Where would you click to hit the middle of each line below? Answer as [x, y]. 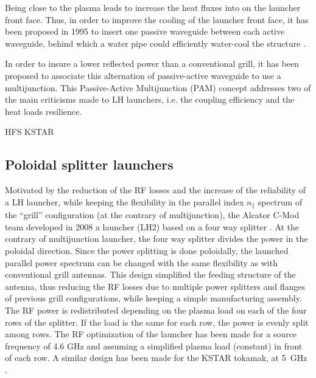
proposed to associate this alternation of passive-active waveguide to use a [143, 75]
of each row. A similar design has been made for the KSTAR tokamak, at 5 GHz [156, 358]
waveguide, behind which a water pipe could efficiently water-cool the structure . [156, 43]
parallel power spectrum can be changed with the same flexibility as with [141, 262]
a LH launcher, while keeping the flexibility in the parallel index [125, 201]
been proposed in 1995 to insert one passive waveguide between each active [145, 31]
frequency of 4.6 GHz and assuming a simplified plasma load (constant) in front [154, 345]
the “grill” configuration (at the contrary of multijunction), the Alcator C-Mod [152, 215]
